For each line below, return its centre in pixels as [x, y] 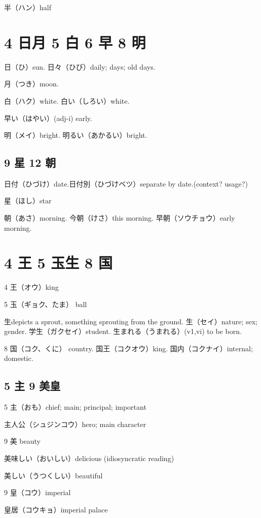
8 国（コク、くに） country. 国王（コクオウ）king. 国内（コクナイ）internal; [128, 348]
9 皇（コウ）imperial [38, 492]
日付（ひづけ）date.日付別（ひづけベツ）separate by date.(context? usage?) [126, 183]
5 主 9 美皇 [32, 386]
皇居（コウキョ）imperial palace [56, 509]
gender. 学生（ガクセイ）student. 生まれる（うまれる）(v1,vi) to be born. [123, 331]
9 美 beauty [22, 441]
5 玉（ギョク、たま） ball [46, 304]
